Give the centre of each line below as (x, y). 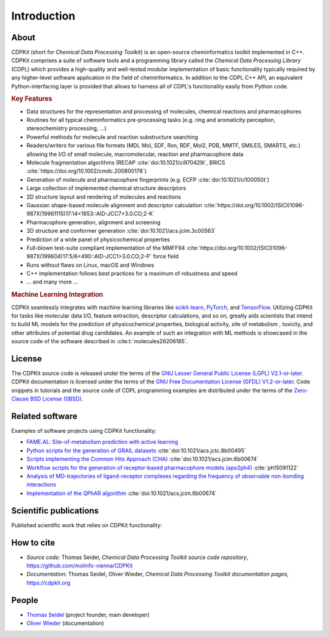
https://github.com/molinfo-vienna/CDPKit (80, 566)
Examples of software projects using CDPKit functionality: (84, 431)
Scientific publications (55, 511)
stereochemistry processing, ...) (66, 129)
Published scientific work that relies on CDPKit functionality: (87, 525)
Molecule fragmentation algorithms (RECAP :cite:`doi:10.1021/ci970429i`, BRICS (126, 163)
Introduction (43, 16)
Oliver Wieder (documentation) (65, 623)
